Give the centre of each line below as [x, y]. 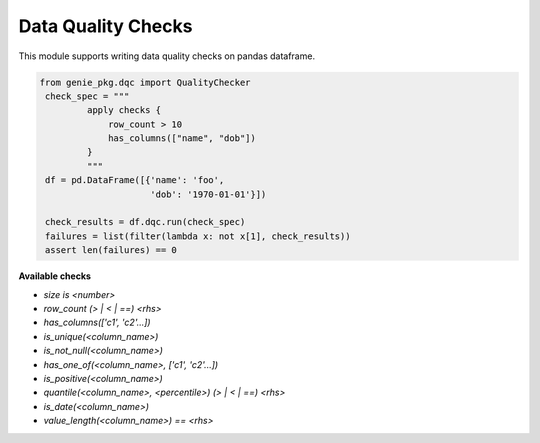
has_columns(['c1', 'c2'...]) [97, 322]
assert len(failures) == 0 [111, 250]
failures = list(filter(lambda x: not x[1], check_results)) [198, 236]
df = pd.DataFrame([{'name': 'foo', [135, 180]
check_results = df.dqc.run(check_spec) [145, 222]
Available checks [55, 276]
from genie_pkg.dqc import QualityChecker [145, 82]
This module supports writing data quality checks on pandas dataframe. [166, 56]
